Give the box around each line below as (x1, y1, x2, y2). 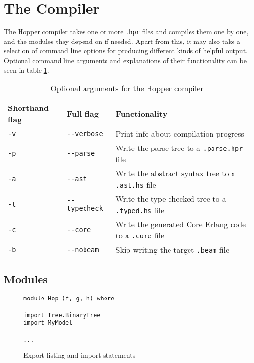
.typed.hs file (115, 204, 165, 216)
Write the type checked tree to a (115, 193, 226, 205)
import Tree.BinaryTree (23, 311, 101, 319)
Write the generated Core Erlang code (115, 218, 246, 230)
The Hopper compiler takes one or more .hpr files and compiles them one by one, (4, 26, 249, 37)
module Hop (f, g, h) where (23, 295, 115, 302)
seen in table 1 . (4, 64, 49, 75)
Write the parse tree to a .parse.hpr (115, 142, 243, 154)
